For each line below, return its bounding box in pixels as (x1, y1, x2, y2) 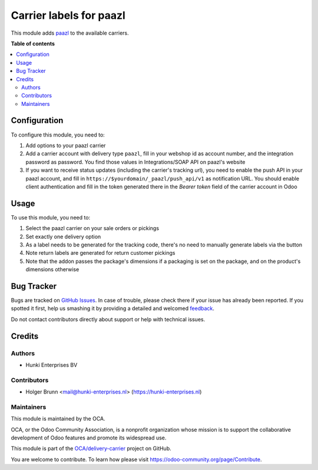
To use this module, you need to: (11, 214, 91, 221)
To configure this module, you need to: (11, 131, 105, 138)
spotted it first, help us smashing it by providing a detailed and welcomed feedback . (11, 305, 215, 312)
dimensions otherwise (25, 266, 79, 273)
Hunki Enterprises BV (25, 362, 78, 369)
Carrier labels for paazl (11, 9, 126, 22)
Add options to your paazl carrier (25, 142, 106, 149)
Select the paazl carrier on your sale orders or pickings (25, 225, 159, 232)
